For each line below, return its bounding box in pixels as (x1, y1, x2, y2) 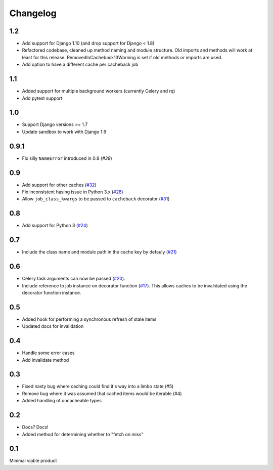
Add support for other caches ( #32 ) (22, 182, 97, 188)
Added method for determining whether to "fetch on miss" (22, 431, 144, 437)
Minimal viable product (9, 458, 57, 464)
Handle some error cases (22, 350, 75, 356)
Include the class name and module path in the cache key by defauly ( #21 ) (22, 249, 177, 255)
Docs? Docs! (22, 424, 49, 430)
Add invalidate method (22, 357, 69, 363)
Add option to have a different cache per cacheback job (22, 61, 139, 68)
